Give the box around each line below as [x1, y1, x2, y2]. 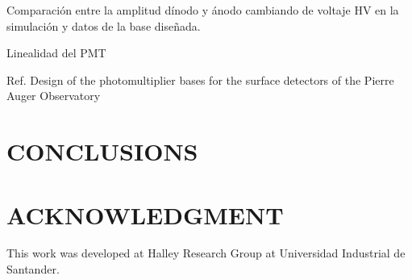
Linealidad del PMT [6, 44, 106, 61]
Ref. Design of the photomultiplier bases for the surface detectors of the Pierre [6, 71, 394, 88]
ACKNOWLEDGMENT [6, 198, 284, 231]
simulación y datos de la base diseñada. [6, 17, 201, 34]
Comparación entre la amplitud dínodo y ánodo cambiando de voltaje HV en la [6, 2, 399, 18]
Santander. [6, 261, 60, 278]
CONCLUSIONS [6, 135, 198, 168]
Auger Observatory [6, 87, 101, 104]
